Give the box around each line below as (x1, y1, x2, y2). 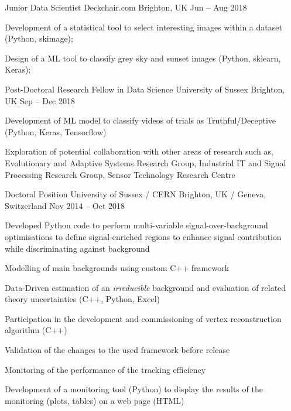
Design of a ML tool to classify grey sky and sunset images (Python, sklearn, (5, 52, 281, 64)
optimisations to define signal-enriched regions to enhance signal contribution (5, 230, 282, 242)
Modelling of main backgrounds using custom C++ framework (5, 262, 230, 274)
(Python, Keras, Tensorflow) (5, 125, 107, 138)
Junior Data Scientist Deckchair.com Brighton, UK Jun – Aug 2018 (5, 1, 247, 13)
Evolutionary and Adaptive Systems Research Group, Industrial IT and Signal (5, 156, 286, 169)
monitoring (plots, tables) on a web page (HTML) (5, 394, 184, 406)
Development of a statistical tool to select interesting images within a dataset (5, 20, 282, 33)
